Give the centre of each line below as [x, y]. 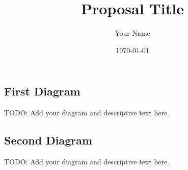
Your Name [132, 33]
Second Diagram [48, 140]
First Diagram [42, 91]
